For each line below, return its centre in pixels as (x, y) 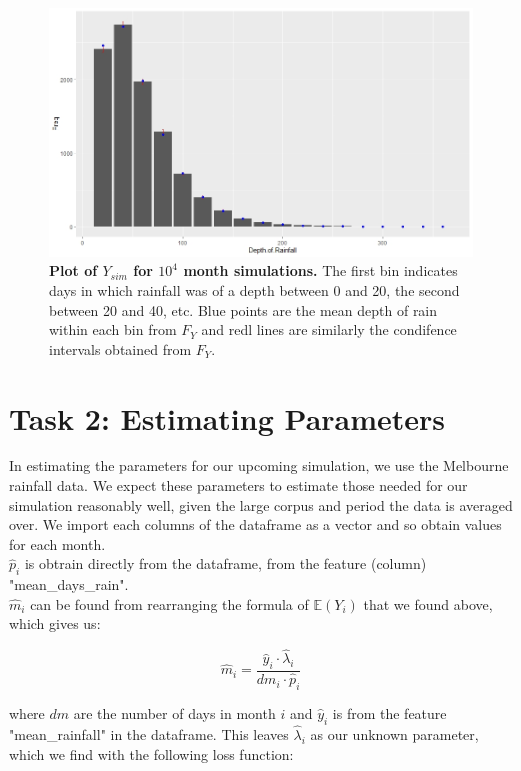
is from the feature (389, 712)
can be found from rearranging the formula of (169, 603)
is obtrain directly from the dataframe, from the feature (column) (225, 563)
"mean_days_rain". (69, 584)
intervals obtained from (120, 348)
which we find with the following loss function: (151, 753)
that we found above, (428, 603)
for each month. (57, 543)
